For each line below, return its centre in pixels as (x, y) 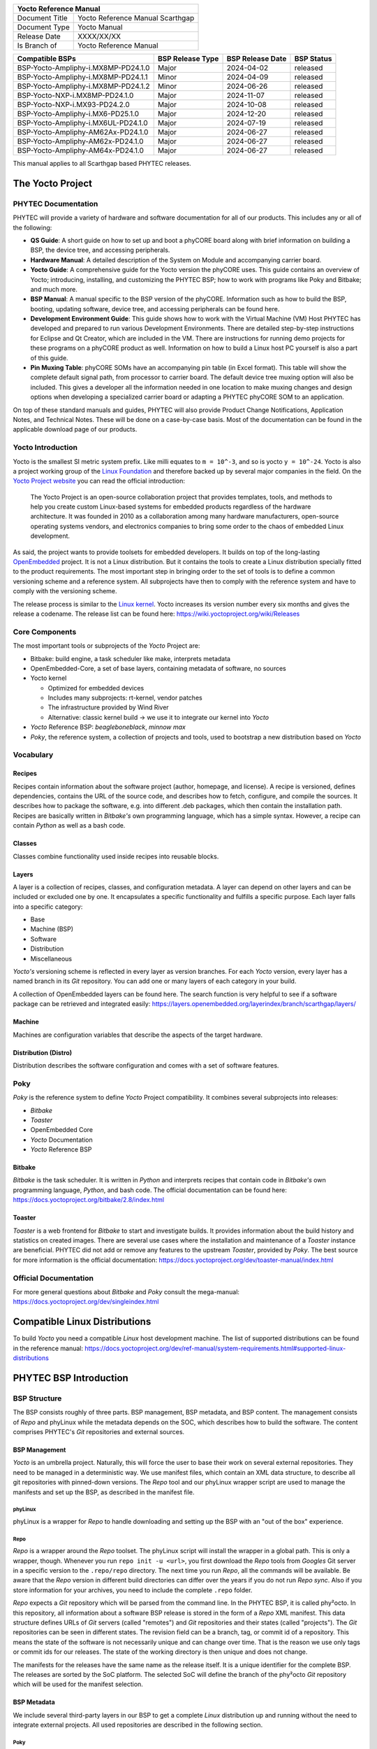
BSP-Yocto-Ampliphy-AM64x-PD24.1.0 (81, 150)
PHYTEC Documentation (56, 204)
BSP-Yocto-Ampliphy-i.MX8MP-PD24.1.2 (83, 86)
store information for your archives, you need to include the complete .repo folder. (133, 1590)
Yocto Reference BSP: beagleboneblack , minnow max (108, 727)
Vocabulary (33, 755)
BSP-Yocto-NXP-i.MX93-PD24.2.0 (74, 105)
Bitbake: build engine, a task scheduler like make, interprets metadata (130, 658)
